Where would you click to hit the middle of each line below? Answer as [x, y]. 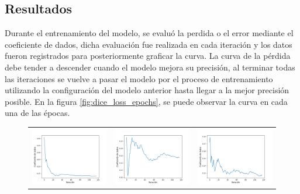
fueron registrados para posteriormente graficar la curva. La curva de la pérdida [148, 56]
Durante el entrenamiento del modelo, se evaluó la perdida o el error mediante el [149, 33]
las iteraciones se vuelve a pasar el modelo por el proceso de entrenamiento [139, 78]
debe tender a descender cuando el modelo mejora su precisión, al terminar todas [150, 67]
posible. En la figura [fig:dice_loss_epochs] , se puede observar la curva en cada [146, 101]
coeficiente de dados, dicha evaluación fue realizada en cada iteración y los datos [149, 44]
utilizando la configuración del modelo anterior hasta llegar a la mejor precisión [147, 90]
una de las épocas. [37, 113]
